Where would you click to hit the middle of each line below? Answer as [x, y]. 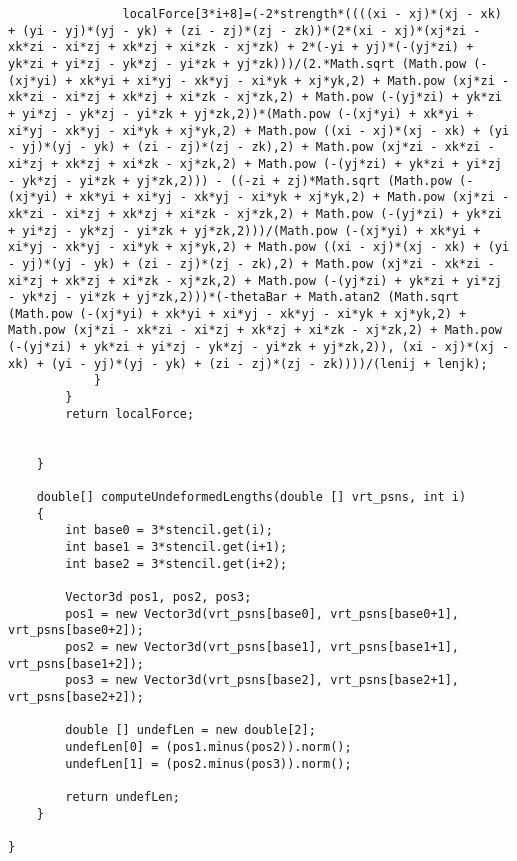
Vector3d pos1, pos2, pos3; [158, 596]
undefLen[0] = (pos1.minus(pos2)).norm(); [208, 746]
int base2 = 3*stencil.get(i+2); [176, 563]
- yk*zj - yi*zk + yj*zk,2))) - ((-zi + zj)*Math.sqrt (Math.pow [230, 180]
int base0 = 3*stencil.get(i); [169, 530]
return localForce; [130, 413]
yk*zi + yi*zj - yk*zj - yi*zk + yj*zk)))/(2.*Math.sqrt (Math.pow [237, 63]
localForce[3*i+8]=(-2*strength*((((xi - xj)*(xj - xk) [312, 14]
